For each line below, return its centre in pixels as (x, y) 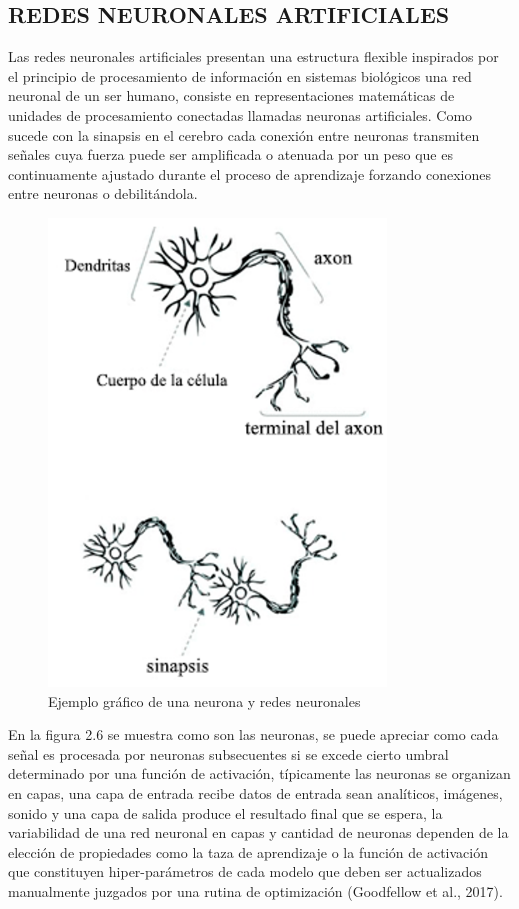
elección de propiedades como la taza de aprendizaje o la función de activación (248, 851)
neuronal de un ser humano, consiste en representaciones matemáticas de (231, 95)
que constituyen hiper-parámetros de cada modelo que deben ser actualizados (245, 871)
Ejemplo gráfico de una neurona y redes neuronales (204, 700)
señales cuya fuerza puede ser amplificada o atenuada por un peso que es (230, 154)
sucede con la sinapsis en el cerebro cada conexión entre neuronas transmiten (244, 134)
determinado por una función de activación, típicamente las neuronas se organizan (259, 773)
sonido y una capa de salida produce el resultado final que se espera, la (225, 812)
